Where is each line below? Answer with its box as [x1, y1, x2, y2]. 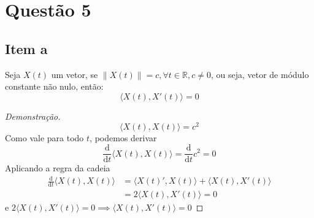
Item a [5, 39, 48, 58]
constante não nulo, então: [5, 80, 104, 93]
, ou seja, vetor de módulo [210, 68, 309, 80]
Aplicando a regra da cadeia [5, 162, 110, 174]
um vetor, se [51, 68, 98, 80]
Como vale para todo [5, 131, 84, 144]
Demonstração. [5, 109, 61, 122]
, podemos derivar [90, 131, 157, 144]
